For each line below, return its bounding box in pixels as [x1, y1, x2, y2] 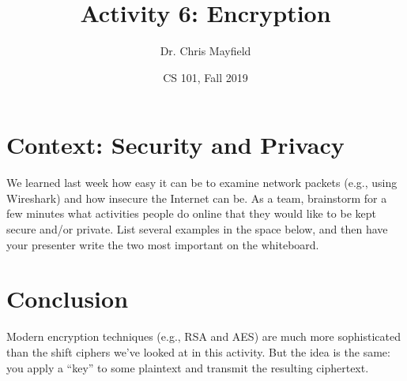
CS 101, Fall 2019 [163, 69, 248, 85]
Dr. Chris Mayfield [160, 43, 251, 59]
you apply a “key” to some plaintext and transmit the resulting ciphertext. [6, 359, 369, 375]
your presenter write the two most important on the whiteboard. [6, 236, 319, 252]
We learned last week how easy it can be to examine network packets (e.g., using [6, 174, 398, 191]
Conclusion [6, 282, 129, 315]
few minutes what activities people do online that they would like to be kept [6, 205, 376, 222]
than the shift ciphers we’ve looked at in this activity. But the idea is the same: [6, 343, 390, 360]
